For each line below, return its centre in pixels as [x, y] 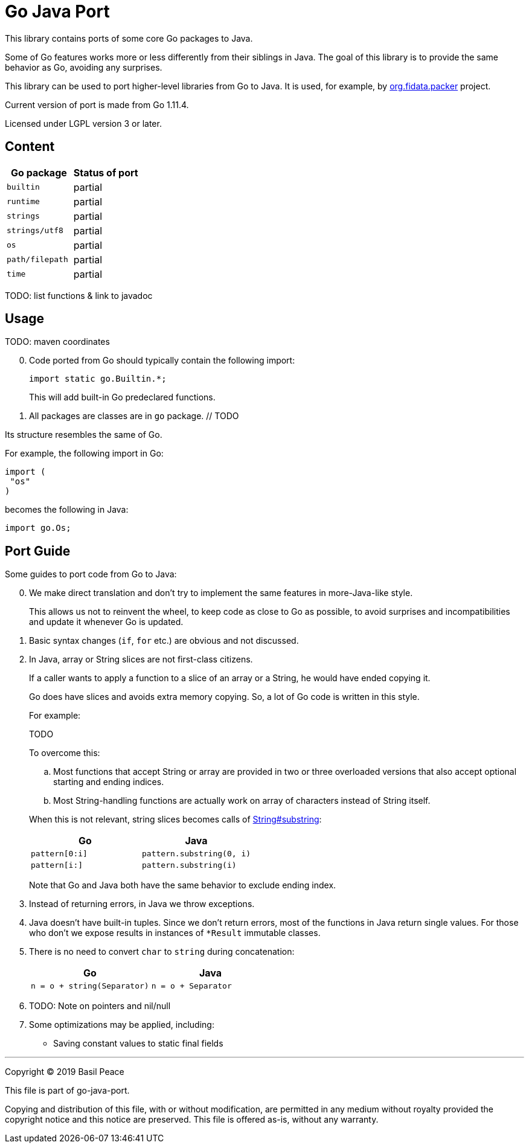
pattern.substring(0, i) [197, 854]
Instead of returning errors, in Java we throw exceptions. [142, 904]
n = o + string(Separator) [90, 986]
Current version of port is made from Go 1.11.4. [97, 104]
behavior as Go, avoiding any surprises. [84, 67]
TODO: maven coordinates [57, 342]
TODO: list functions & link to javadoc [79, 295]
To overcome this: [65, 753]
